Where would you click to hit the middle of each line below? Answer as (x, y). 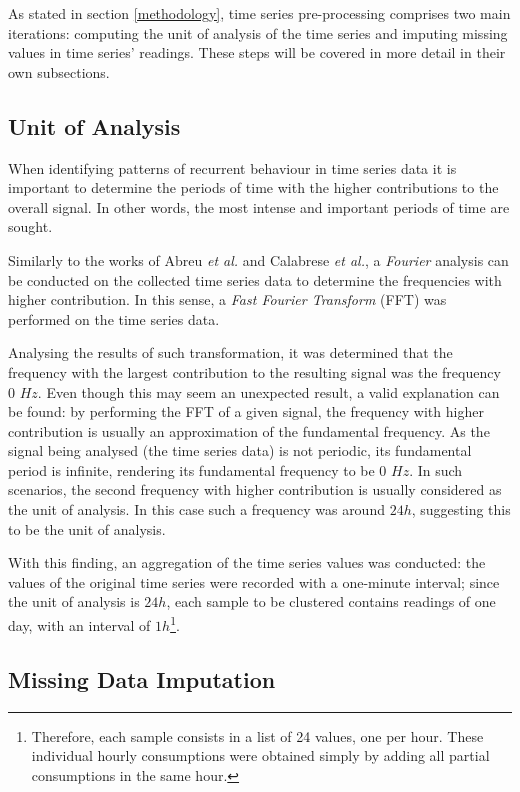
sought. (30, 226)
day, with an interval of (79, 624)
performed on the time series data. (114, 318)
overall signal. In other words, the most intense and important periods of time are (259, 206)
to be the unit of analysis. (87, 528)
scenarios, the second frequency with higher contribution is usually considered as (255, 489)
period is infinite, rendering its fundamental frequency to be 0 (197, 469)
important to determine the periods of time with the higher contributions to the (253, 187)
